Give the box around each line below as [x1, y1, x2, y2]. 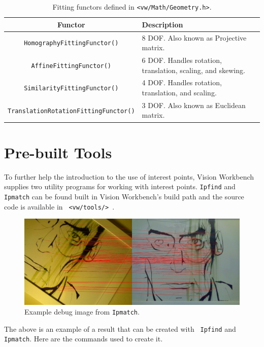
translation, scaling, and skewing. [142, 64, 245, 75]
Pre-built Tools [4, 142, 112, 162]
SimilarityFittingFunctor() [24, 85, 119, 92]
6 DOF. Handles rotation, [142, 54, 222, 65]
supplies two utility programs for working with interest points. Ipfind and [4, 181, 236, 192]
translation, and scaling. [142, 87, 217, 97]
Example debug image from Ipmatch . [24, 306, 140, 317]
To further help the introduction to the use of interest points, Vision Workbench [4, 171, 254, 182]
